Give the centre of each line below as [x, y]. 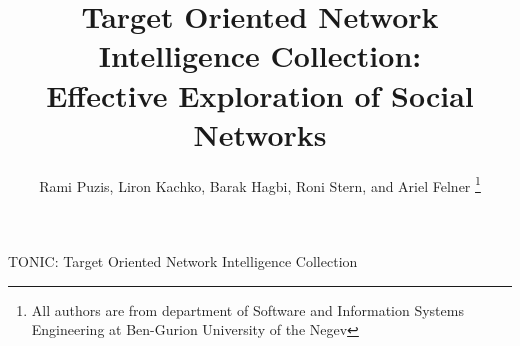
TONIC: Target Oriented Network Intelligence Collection [183, 260]
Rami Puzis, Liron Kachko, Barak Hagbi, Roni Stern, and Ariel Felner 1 [260, 184]
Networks [260, 133]
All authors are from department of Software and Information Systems [247, 309]
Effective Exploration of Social [260, 94]
